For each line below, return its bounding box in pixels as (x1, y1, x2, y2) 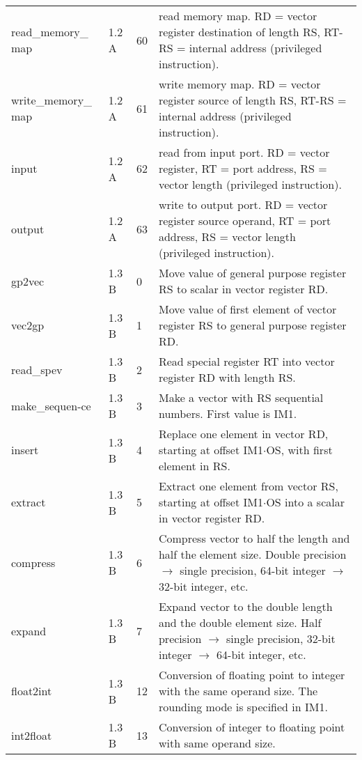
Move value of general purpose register (158, 265, 347, 281)
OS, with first (266, 442, 333, 458)
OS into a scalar (266, 494, 345, 510)
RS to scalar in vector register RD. (158, 281, 329, 297)
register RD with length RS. (158, 369, 296, 385)
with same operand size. (158, 735, 276, 751)
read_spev (11, 361, 63, 378)
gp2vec (11, 272, 45, 289)
